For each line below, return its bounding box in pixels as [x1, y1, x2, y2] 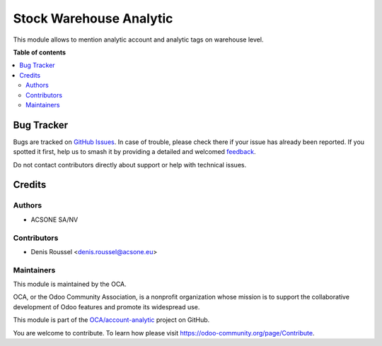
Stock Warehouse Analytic [13, 11, 173, 26]
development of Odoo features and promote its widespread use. [13, 302, 200, 311]
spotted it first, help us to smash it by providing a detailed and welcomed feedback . [13, 148, 256, 156]
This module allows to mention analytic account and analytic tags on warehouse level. [13, 35, 264, 44]
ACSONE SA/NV [30, 215, 79, 224]
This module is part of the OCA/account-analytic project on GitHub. [13, 316, 210, 324]
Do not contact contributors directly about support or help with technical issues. [13, 160, 247, 169]
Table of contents [13, 48, 66, 56]
